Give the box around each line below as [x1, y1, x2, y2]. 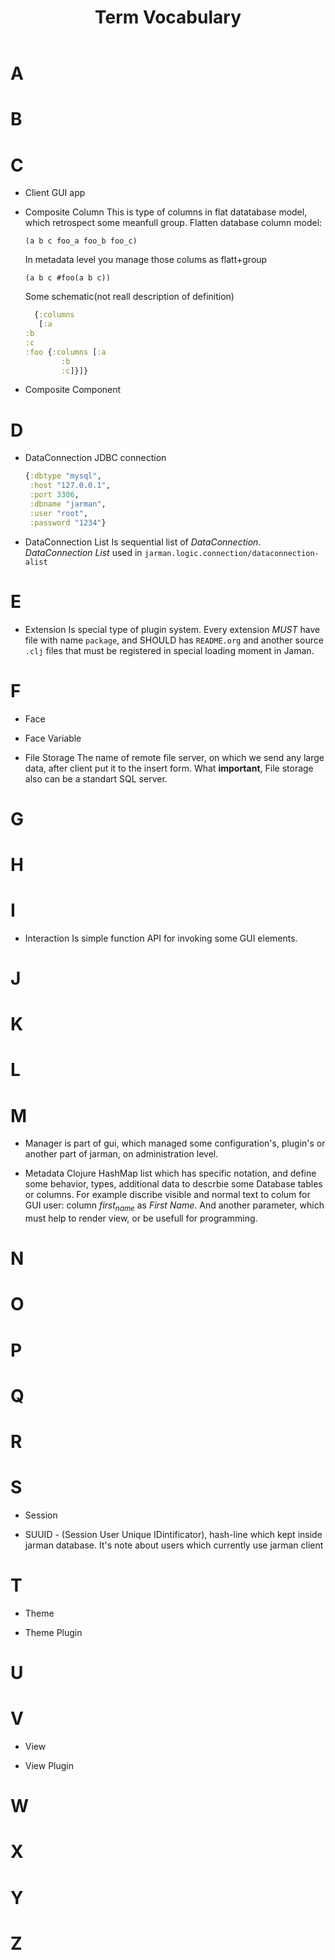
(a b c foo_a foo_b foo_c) [24, 236, 138, 246]
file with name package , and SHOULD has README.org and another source [24, 634, 324, 646]
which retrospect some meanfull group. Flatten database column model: [24, 217, 323, 229]
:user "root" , [29, 508, 89, 518]
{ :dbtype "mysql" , [24, 471, 102, 481]
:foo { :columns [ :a [24, 347, 107, 357]
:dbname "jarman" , [29, 499, 107, 509]
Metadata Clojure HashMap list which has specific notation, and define [24, 1167, 317, 1180]
